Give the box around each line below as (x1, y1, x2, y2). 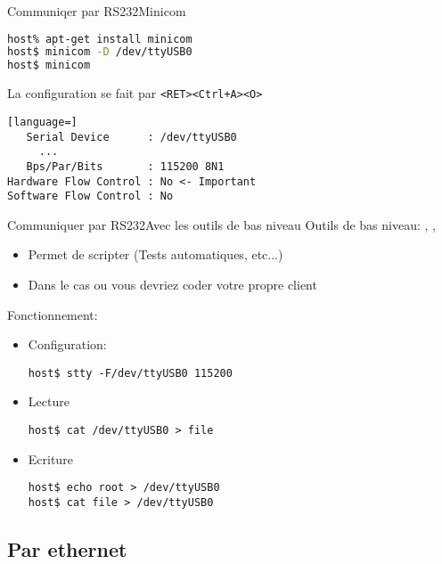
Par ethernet (7, 535, 127, 562)
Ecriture (28, 449, 73, 468)
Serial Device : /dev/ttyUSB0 (26, 130, 237, 143)
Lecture (28, 392, 70, 411)
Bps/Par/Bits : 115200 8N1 (26, 159, 225, 173)
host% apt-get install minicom (7, 32, 192, 45)
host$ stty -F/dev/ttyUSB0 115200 (28, 366, 233, 380)
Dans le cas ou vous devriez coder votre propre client (28, 275, 317, 293)
